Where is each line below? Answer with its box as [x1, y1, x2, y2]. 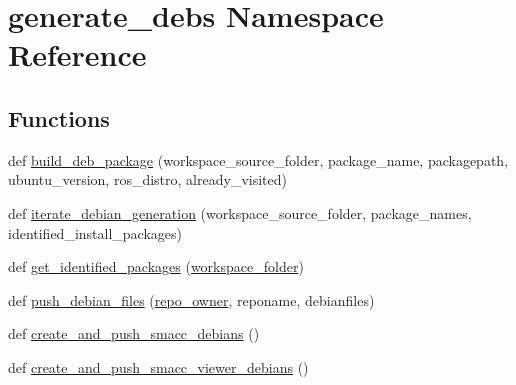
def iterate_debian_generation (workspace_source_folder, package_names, [8, 202, 472, 223]
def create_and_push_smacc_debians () [8, 323, 260, 344]
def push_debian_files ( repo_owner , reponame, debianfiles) [8, 289, 375, 310]
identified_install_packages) [8, 222, 183, 243]
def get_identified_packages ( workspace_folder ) [8, 256, 304, 277]
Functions [8, 102, 110, 133]
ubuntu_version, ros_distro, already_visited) [8, 169, 287, 190]
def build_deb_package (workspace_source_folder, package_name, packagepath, [8, 149, 509, 170]
